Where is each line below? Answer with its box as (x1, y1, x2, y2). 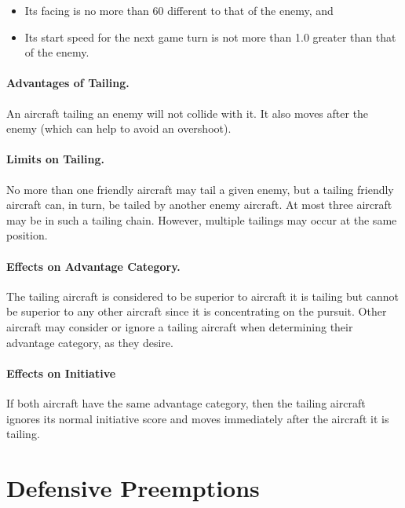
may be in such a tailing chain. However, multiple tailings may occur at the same (6, 211, 397, 228)
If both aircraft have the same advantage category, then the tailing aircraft (6, 394, 366, 411)
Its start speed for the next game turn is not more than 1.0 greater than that (24, 28, 396, 45)
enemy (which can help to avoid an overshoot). (6, 120, 232, 137)
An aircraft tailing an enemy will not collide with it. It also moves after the (6, 104, 369, 121)
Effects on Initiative (6, 364, 116, 381)
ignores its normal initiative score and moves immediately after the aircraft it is (6, 410, 389, 426)
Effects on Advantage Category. (6, 258, 181, 274)
